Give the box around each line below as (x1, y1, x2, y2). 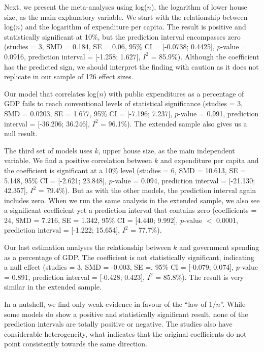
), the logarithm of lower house (151, 2, 247, 12)
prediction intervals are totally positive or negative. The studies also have (4, 318, 233, 329)
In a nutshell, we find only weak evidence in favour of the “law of (4, 299, 207, 309)
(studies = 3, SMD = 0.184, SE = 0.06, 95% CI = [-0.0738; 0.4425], (4, 41, 215, 52)
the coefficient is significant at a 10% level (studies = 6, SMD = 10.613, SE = (4, 165, 246, 175)
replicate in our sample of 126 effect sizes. (4, 71, 134, 82)
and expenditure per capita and (160, 155, 259, 166)
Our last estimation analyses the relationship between (4, 242, 171, 252)
